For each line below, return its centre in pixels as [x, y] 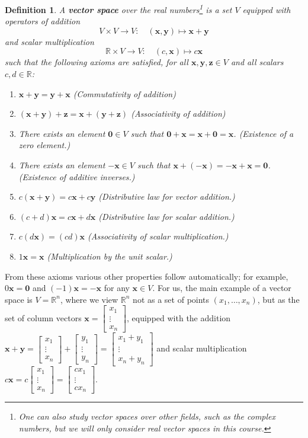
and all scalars [257, 62]
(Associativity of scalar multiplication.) [158, 236]
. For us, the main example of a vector [222, 288]
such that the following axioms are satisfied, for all [97, 62]
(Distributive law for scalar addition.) [166, 216]
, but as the [278, 299]
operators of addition [43, 21]
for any [117, 288]
